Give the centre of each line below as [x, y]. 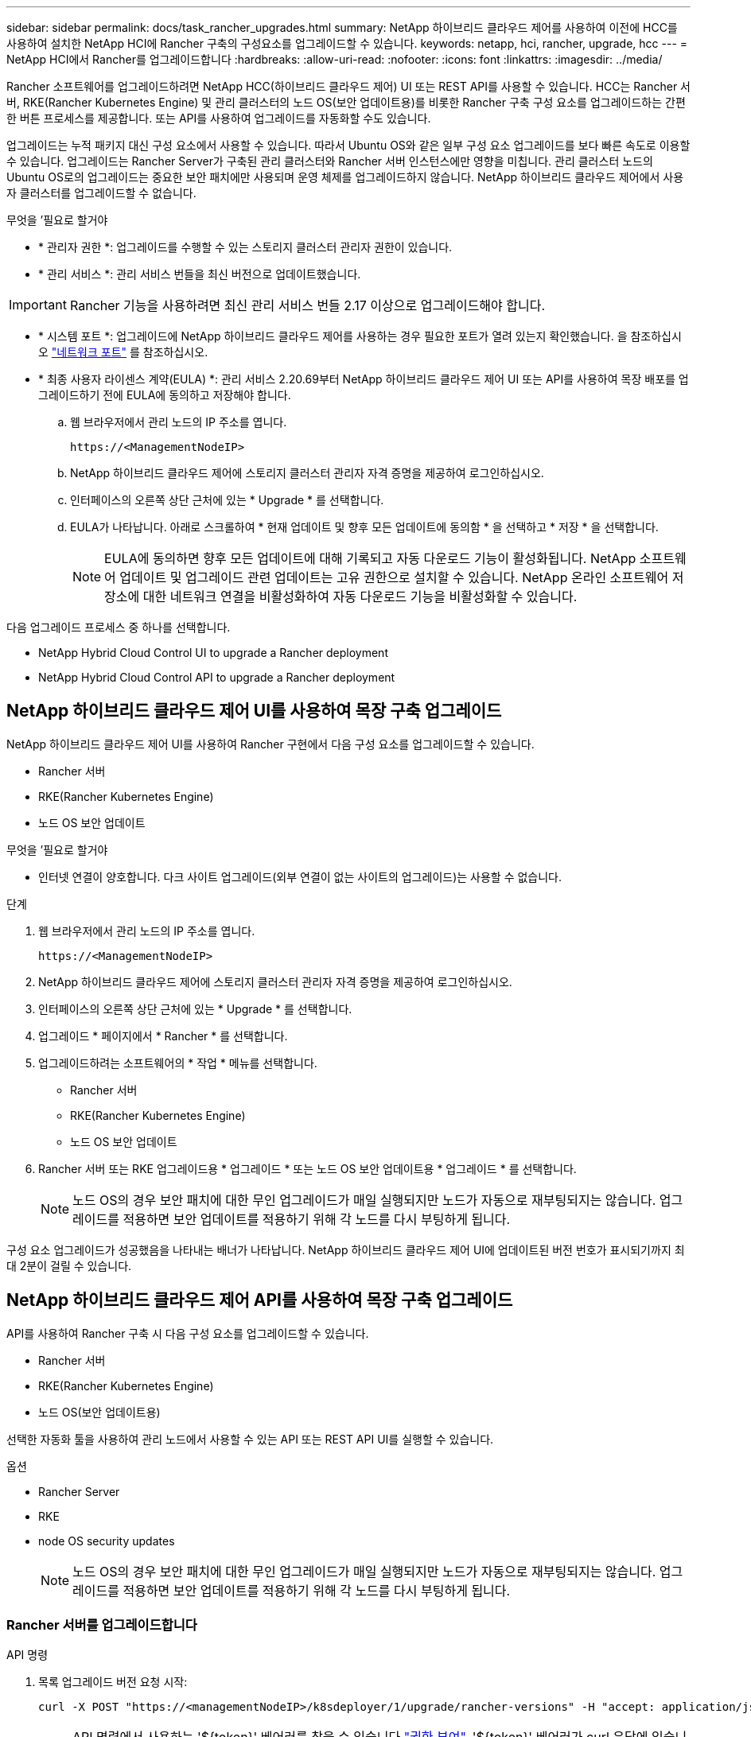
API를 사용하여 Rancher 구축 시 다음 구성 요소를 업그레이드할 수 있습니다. [188, 1333]
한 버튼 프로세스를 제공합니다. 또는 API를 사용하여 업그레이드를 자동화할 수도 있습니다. [219, 118]
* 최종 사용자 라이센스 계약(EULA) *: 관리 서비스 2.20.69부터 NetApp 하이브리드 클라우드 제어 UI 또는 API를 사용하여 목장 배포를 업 [364, 379]
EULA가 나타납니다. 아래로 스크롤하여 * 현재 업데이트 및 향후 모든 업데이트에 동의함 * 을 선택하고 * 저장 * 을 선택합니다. [364, 527]
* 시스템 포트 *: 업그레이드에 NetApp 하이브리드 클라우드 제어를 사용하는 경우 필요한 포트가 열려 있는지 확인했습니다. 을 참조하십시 [360, 336]
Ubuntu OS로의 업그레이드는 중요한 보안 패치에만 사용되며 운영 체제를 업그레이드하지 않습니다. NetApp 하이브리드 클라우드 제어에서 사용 [345, 177]
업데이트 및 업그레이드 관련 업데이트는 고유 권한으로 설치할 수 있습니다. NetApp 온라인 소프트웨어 [394, 577]
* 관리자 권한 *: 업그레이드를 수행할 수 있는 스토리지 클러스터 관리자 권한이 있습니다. [245, 247]
